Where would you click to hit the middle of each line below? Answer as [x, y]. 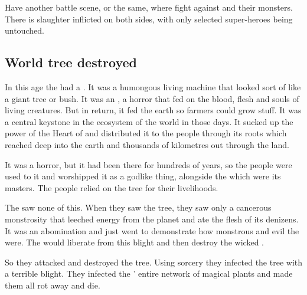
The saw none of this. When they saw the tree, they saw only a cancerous [138, 207]
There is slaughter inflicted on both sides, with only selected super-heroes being [149, 19]
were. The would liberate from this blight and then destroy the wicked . [134, 242]
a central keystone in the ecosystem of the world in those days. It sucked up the [149, 121]
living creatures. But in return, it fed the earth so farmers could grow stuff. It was [153, 110]
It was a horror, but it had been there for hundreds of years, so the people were [148, 164]
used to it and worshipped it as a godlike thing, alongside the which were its [143, 176]
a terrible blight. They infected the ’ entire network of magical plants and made [149, 273]
